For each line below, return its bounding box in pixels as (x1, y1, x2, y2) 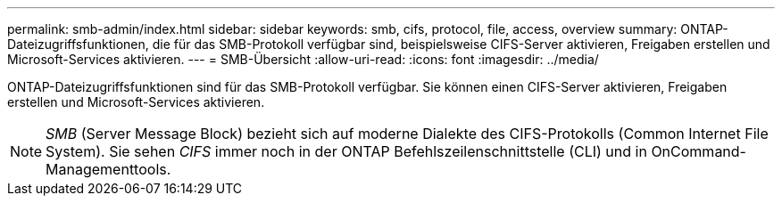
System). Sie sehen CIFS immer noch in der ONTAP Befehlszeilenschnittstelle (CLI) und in (46, 142, 647, 160)
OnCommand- (651, 142, 746, 160)
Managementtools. (46, 160, 171, 178)
